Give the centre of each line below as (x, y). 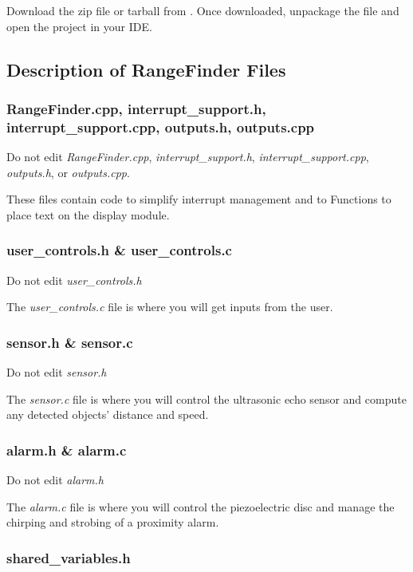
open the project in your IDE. (79, 26)
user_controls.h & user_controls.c (119, 250)
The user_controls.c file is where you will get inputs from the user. (170, 307)
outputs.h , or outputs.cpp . (68, 172)
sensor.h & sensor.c (70, 342)
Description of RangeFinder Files (146, 69)
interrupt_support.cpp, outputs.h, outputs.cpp (161, 126)
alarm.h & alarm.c (67, 450)
